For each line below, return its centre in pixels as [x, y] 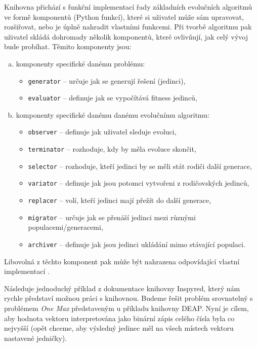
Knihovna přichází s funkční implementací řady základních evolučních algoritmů [128, 7]
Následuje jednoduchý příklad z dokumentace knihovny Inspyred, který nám [122, 288]
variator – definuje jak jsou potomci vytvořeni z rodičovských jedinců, [139, 183]
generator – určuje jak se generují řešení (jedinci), [107, 80]
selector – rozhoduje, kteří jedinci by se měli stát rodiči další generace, [140, 166]
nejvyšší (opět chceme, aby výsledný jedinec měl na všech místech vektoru [119, 328]
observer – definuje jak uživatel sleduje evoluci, [102, 132]
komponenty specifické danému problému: [80, 63]
